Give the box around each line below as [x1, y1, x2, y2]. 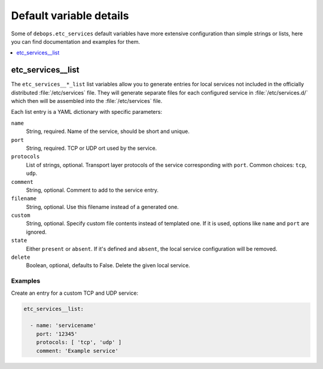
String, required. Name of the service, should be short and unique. [26, 128, 190, 135]
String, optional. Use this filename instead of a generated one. [26, 203, 179, 210]
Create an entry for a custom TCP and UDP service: [11, 289, 139, 297]
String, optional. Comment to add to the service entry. [26, 186, 159, 193]
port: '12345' [36, 330, 78, 337]
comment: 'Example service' [36, 347, 119, 354]
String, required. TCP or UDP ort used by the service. [26, 144, 157, 152]
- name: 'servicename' [30, 322, 97, 329]
